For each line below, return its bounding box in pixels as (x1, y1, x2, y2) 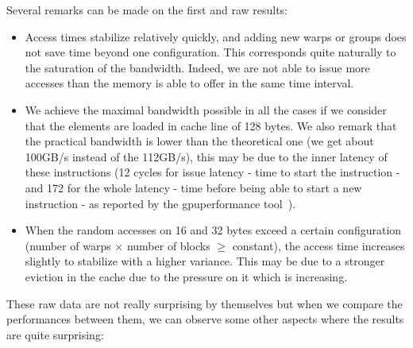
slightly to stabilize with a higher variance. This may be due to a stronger (25, 253, 385, 269)
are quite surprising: (6, 326, 104, 342)
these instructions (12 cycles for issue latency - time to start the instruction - (25, 164, 400, 180)
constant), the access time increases (232, 237, 405, 253)
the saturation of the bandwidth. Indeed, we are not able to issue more (25, 59, 370, 75)
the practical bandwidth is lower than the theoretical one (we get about (25, 133, 374, 149)
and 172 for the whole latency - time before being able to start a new (25, 179, 362, 195)
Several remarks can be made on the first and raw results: (6, 2, 288, 17)
